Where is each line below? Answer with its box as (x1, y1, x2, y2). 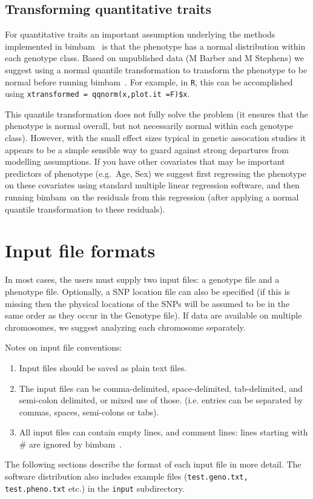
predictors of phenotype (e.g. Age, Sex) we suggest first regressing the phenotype (5, 167, 306, 179)
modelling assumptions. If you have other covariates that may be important (5, 155, 285, 168)
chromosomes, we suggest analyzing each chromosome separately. (5, 320, 246, 333)
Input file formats (5, 238, 156, 263)
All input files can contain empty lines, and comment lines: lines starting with (19, 426, 308, 438)
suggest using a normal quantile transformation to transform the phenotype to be (5, 63, 308, 76)
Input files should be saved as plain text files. (19, 361, 187, 374)
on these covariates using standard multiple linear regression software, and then (5, 179, 300, 191)
